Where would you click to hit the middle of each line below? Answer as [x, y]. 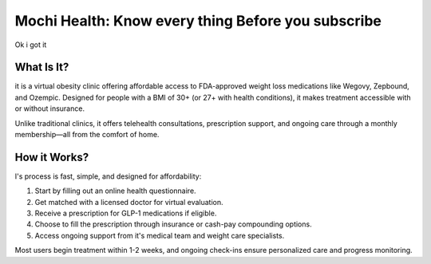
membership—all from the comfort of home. [87, 135]
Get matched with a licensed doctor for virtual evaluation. [129, 202]
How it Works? [52, 157]
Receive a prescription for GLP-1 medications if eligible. [126, 213]
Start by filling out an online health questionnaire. [115, 191]
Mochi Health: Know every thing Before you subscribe [198, 21]
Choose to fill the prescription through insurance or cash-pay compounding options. [173, 224]
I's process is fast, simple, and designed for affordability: [108, 176]
